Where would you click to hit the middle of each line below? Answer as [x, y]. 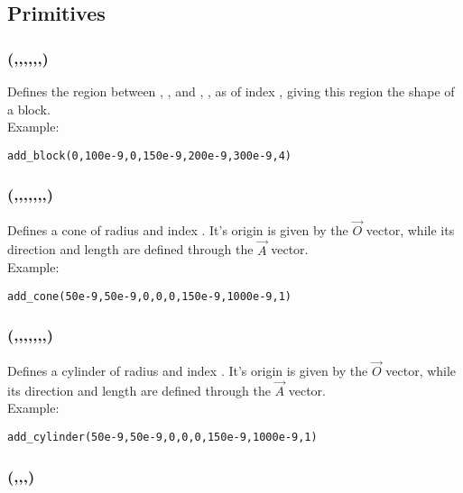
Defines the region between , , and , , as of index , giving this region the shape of [231, 91]
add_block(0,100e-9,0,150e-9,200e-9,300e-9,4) [149, 155]
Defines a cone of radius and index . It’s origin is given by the [178, 229]
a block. [29, 109]
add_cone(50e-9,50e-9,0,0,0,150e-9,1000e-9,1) [149, 296]
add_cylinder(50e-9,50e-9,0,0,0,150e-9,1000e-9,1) [162, 437]
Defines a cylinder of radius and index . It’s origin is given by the [188, 370]
